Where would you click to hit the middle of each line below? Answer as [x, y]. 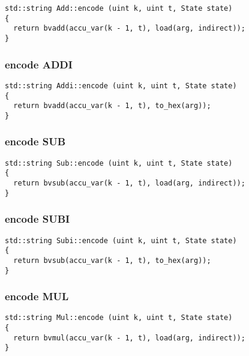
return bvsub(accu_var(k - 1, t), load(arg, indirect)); [129, 183]
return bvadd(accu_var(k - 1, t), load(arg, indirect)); [129, 29]
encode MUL [37, 296]
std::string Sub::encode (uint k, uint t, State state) [119, 163]
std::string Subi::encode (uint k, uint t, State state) [121, 240]
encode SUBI [37, 219]
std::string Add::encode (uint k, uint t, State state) [119, 8]
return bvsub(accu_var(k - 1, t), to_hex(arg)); [112, 260]
